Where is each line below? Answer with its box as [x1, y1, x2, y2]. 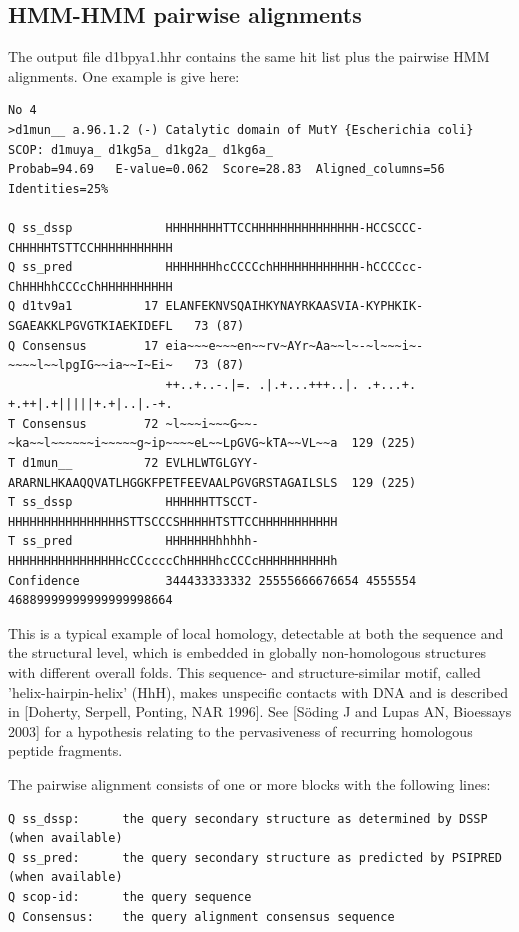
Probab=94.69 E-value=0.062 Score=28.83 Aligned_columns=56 [8, 162, 445, 177]
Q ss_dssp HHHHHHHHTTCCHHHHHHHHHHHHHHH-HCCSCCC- [8, 220, 424, 235]
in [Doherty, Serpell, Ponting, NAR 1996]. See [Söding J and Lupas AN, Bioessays [8, 701, 512, 722]
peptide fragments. [8, 740, 123, 761]
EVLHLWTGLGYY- [165, 456, 259, 471]
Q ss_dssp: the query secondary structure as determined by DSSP [8, 811, 488, 826]
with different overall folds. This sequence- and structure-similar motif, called [8, 662, 481, 683]
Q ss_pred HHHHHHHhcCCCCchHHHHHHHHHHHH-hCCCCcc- [8, 260, 424, 275]
